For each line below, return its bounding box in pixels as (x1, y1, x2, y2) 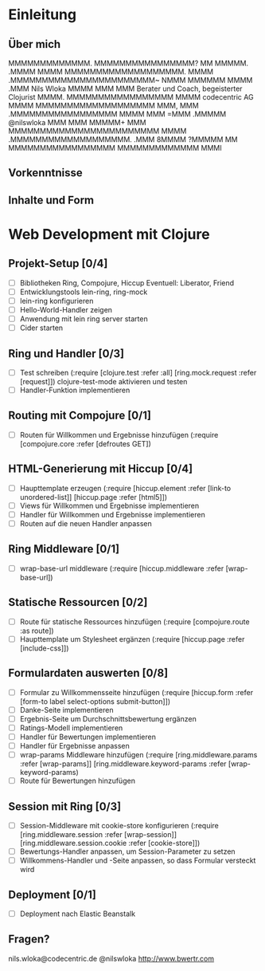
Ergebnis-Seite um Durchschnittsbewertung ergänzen (19, 714, 197, 723)
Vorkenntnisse (8, 166, 84, 180)
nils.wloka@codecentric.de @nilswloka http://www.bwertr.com (8, 953, 215, 963)
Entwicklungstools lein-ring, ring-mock (19, 287, 148, 297)
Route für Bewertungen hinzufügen (19, 776, 135, 786)
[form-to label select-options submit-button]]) (19, 696, 171, 706)
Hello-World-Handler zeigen (19, 305, 113, 314)
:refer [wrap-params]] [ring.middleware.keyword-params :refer (19, 759, 227, 769)
